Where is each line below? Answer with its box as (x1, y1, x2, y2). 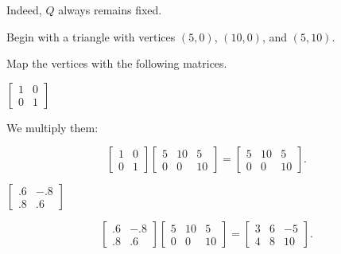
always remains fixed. (58, 2, 162, 18)
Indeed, (6, 2, 42, 18)
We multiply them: (6, 119, 99, 135)
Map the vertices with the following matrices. (6, 55, 227, 72)
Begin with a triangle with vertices (6, 28, 176, 45)
